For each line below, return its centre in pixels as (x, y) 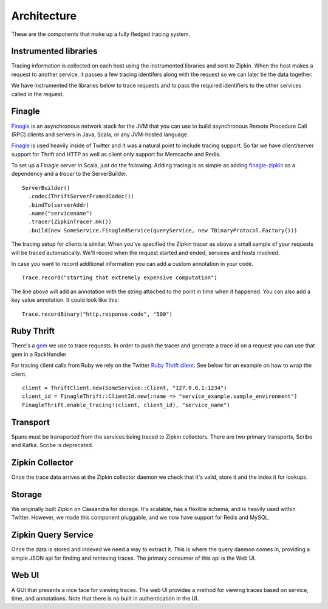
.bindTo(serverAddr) (59, 205)
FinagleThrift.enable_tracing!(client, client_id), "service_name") (126, 405)
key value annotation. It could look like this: (65, 300)
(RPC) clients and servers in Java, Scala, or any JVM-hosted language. (100, 134)
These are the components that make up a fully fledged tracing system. (101, 34)
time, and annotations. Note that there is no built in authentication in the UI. (105, 598)
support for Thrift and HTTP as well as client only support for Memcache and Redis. (116, 154)
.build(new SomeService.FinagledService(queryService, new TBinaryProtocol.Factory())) (163, 230)
